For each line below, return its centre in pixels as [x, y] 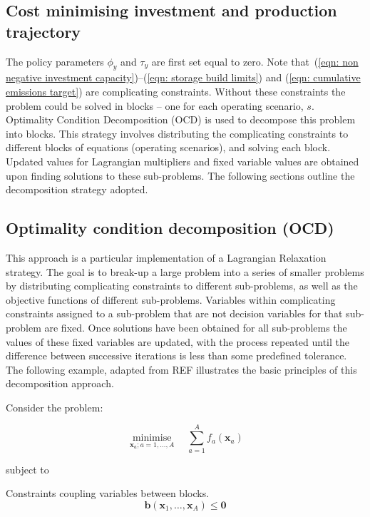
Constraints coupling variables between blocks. [108, 493]
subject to [27, 469]
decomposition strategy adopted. [77, 189]
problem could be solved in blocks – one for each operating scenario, [155, 105]
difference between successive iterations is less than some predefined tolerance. [176, 355]
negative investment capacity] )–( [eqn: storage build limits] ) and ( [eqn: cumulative [183, 77]
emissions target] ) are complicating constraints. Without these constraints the [176, 91]
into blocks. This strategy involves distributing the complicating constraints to [177, 133]
